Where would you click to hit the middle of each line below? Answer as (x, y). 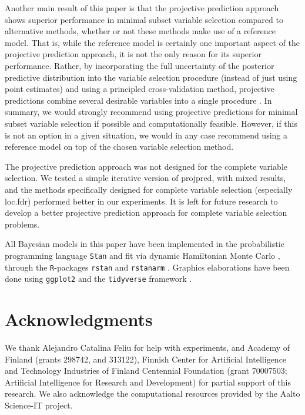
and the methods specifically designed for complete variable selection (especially (149, 189)
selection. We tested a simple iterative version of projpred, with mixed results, (145, 178)
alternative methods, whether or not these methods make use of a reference (140, 31)
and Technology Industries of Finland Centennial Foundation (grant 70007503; (146, 370)
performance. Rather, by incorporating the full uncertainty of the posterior (140, 65)
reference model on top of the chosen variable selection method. (119, 146)
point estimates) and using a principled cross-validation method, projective (140, 89)
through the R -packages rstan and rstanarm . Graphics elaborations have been (147, 267)
